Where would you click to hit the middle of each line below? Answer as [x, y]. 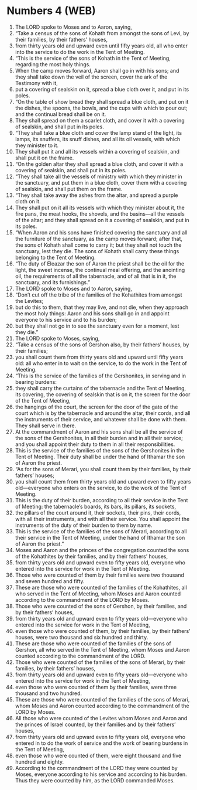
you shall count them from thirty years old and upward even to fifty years [103, 481]
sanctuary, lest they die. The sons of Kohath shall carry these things [97, 251]
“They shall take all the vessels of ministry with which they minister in [98, 176]
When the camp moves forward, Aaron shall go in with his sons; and [97, 70]
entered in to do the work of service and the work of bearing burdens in [101, 743]
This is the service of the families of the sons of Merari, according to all [101, 531]
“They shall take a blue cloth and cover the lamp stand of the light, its [98, 132]
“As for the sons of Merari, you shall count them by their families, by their [103, 469]
